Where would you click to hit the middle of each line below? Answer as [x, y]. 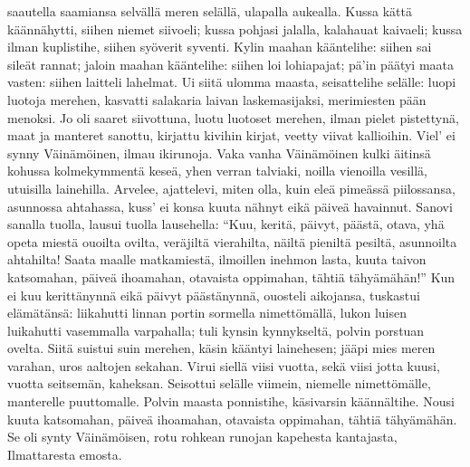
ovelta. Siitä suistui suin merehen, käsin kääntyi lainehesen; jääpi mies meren [221, 348]
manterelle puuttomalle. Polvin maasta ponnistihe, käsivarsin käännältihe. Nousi [231, 401]
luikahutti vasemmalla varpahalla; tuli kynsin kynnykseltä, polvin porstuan [216, 330]
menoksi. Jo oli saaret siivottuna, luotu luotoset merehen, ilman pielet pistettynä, [233, 117]
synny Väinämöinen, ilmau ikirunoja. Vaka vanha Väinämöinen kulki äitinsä [219, 152]
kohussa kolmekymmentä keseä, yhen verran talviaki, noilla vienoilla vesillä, [217, 171]
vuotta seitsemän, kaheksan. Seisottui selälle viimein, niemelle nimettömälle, [219, 383]
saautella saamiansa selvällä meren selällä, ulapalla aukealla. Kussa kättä [210, 11]
